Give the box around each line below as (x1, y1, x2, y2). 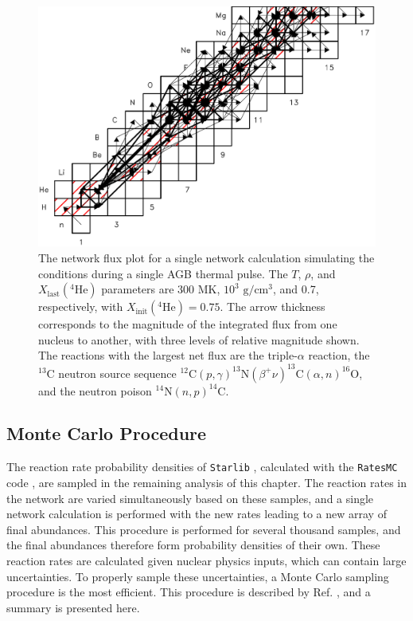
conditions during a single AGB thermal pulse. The (38, 265, 288, 281)
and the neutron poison (38, 382, 152, 399)
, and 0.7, (272, 281, 319, 297)
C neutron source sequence (46, 364, 177, 381)
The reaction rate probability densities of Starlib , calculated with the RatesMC (6, 458, 398, 475)
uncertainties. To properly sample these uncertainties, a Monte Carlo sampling (6, 568, 389, 584)
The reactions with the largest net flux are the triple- (38, 347, 298, 364)
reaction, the (308, 347, 370, 364)
